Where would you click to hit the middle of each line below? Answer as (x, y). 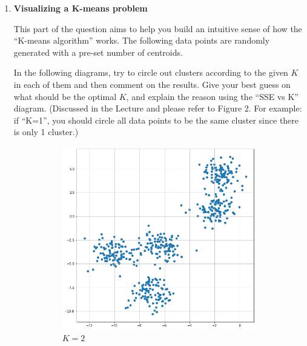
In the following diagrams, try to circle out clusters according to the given (151, 72)
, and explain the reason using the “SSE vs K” (212, 96)
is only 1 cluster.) (46, 132)
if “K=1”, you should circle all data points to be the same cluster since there (156, 120)
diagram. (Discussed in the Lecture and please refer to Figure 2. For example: (158, 108)
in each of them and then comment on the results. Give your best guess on (152, 84)
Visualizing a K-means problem (81, 8)
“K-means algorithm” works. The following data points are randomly (142, 40)
